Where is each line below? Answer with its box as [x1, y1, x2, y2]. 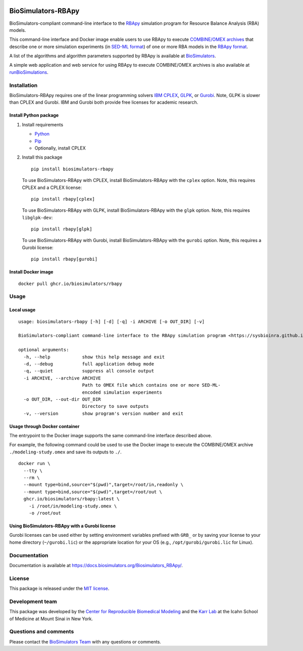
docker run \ [18, 460, 50, 467]
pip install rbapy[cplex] [31, 196, 95, 202]
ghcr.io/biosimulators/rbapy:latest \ [23, 496, 120, 502]
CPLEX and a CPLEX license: [22, 184, 82, 191]
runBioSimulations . [9, 69, 49, 75]
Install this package [22, 154, 63, 160]
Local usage [9, 307, 35, 313]
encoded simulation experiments [82, 389, 163, 395]
